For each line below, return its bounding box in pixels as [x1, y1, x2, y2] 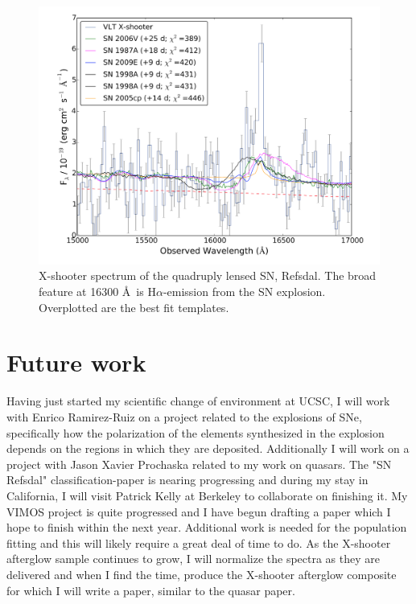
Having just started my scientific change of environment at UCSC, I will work [6, 392, 390, 409]
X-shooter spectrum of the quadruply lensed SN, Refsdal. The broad [39, 267, 377, 284]
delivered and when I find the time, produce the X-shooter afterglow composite [6, 565, 397, 582]
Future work [6, 346, 146, 379]
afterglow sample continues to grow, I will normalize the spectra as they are [6, 550, 381, 567]
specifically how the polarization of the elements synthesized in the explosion [6, 424, 385, 441]
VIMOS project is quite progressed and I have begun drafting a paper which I [6, 503, 391, 520]
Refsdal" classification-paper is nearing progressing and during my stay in [6, 471, 369, 488]
